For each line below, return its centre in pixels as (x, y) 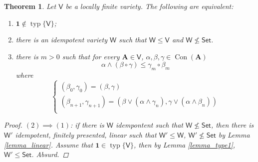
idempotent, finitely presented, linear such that (86, 134)
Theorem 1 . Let (30, 6)
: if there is (87, 125)
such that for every (91, 56)
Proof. (13, 125)
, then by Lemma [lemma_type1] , (185, 144)
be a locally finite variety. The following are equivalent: (149, 6)
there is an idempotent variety (62, 40)
